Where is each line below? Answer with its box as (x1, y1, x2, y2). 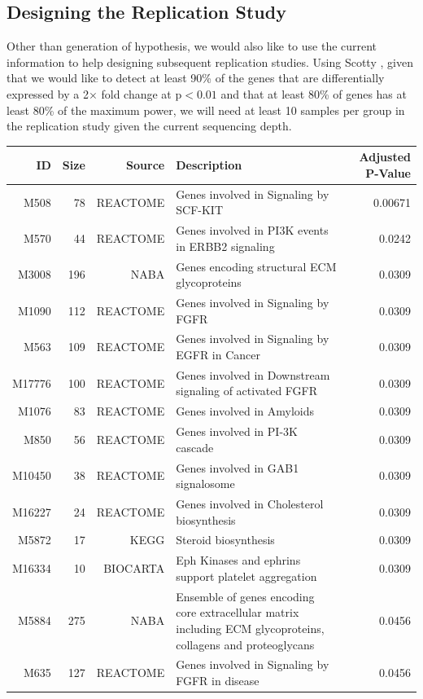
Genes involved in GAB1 (176, 459, 299, 476)
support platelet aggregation (176, 567, 317, 584)
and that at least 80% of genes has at (220, 85, 407, 102)
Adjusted (359, 148, 411, 165)
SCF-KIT (176, 201, 223, 218)
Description (176, 156, 242, 174)
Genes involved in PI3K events (176, 222, 329, 239)
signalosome (176, 475, 235, 492)
